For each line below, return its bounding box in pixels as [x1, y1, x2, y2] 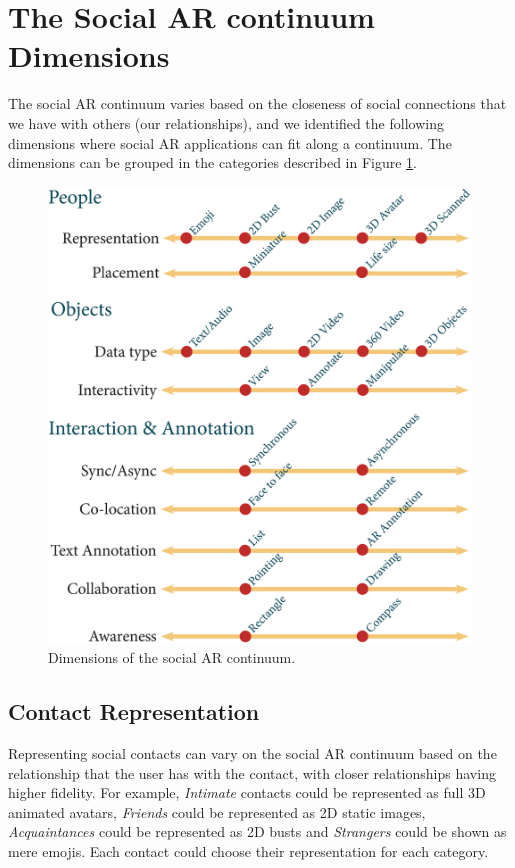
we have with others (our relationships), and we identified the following [8, 112, 444, 133]
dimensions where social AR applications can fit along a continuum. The [8, 132, 452, 153]
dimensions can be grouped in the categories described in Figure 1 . [8, 152, 418, 173]
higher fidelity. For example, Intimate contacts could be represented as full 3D [8, 782, 486, 803]
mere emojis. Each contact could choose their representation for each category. [8, 841, 489, 862]
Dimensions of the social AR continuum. [48, 647, 296, 668]
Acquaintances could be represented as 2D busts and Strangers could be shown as [8, 821, 507, 842]
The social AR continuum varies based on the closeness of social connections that [8, 93, 507, 114]
